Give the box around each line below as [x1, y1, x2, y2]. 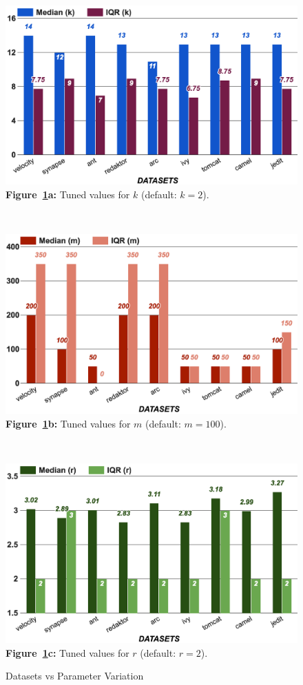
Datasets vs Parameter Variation [6, 668, 144, 683]
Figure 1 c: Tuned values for [6, 645, 129, 660]
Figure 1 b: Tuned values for [6, 416, 131, 430]
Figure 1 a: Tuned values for [6, 187, 130, 202]
